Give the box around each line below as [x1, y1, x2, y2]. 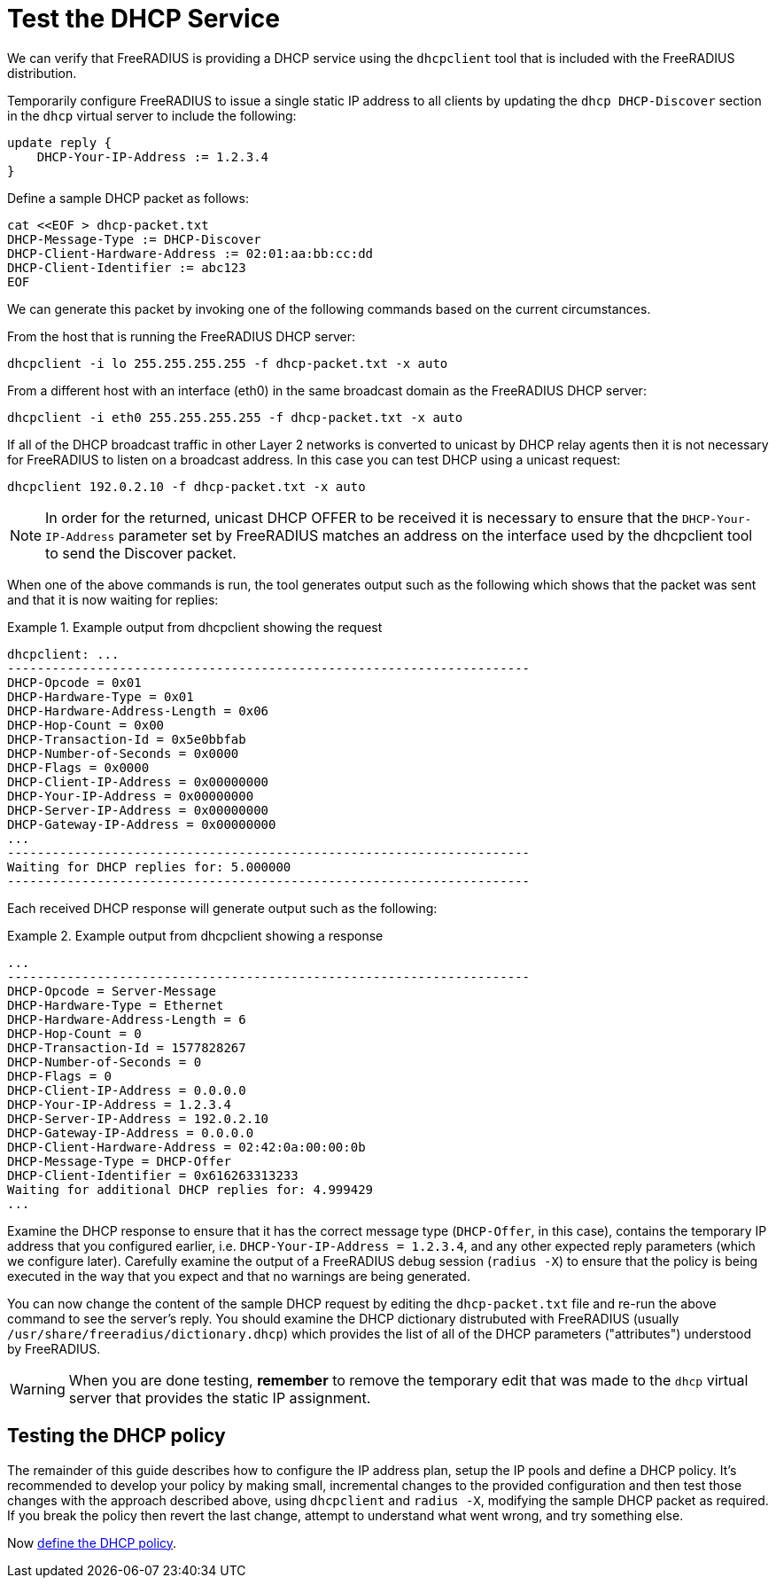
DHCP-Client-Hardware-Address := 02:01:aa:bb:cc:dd [7, 246, 374, 261]
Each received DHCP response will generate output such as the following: [7, 900, 438, 916]
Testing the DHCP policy [7, 1425, 226, 1448]
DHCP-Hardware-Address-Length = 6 [7, 1011, 246, 1027]
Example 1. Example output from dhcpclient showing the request [7, 619, 383, 635]
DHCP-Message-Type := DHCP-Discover [7, 231, 261, 246]
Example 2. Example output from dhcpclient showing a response [7, 927, 384, 943]
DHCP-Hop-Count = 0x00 [7, 717, 165, 732]
